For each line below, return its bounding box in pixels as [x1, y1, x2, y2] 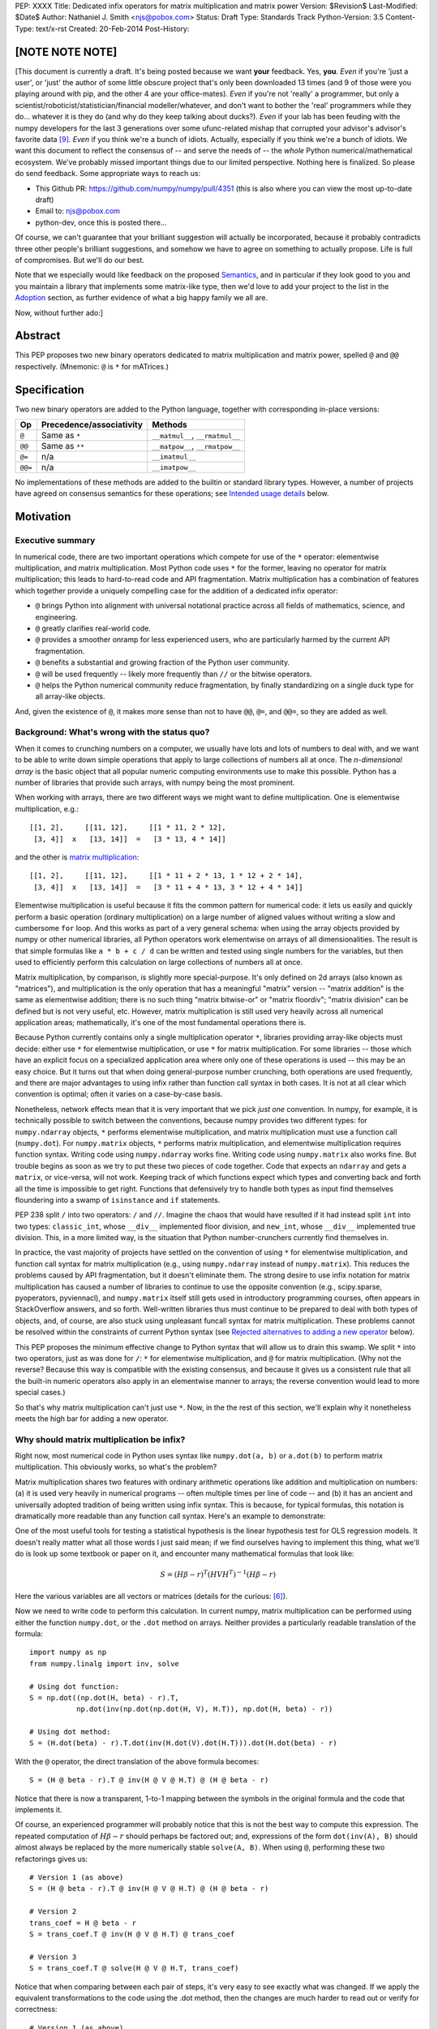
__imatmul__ [151, 452, 196, 461]
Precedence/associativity [41, 419, 144, 430]
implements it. [15, 1805, 62, 1815]
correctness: [15, 2005, 58, 2014]
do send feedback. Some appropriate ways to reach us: [15, 169, 201, 179]
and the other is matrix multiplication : [15, 852, 140, 862]
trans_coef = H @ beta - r [29, 1918, 137, 1928]
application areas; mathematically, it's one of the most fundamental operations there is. [15, 1018, 307, 1027]
